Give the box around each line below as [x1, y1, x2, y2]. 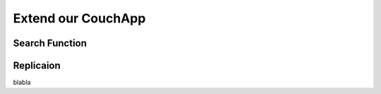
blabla [13, 78, 31, 87]
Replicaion [13, 60, 61, 72]
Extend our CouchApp [13, 11, 146, 26]
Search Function [13, 37, 87, 49]
